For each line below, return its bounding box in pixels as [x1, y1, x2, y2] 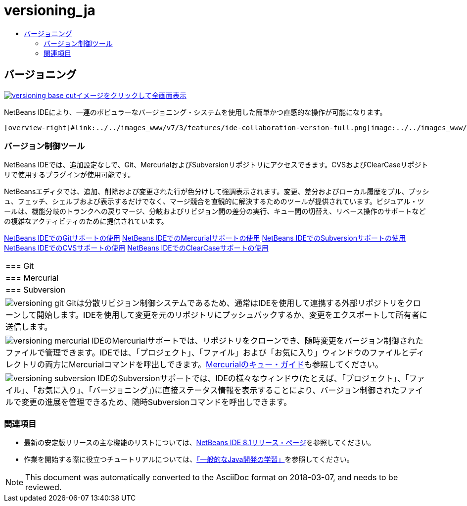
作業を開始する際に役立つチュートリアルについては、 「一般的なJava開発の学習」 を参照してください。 [24, 455, 354, 464]
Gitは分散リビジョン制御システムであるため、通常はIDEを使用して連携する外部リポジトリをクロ [66, 298, 421, 308]
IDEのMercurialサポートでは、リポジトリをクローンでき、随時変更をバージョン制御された [92, 336, 423, 346]
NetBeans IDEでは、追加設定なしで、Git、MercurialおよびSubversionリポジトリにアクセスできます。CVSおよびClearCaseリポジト [4, 160, 428, 169]
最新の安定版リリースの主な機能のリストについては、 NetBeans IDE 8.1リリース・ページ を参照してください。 [24, 438, 375, 447]
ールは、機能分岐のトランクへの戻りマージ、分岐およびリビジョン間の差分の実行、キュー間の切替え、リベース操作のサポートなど [4, 207, 426, 216]
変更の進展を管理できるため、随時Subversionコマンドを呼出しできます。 [21, 397, 292, 407]
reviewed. [25, 482, 62, 493]
